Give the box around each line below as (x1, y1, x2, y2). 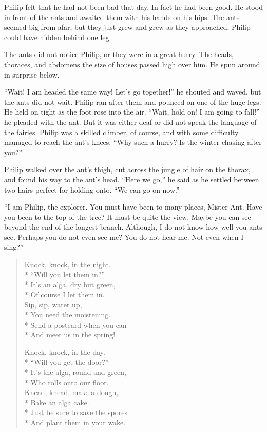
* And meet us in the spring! (24, 329, 116, 340)
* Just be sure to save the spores (24, 407, 127, 418)
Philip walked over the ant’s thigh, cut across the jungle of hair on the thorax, (4, 164, 251, 175)
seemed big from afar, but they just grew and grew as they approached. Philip (4, 22, 251, 32)
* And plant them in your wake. (24, 417, 126, 427)
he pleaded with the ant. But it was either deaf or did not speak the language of (4, 116, 257, 127)
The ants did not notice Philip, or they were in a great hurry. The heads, (4, 49, 234, 60)
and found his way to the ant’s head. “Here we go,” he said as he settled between (4, 174, 259, 184)
